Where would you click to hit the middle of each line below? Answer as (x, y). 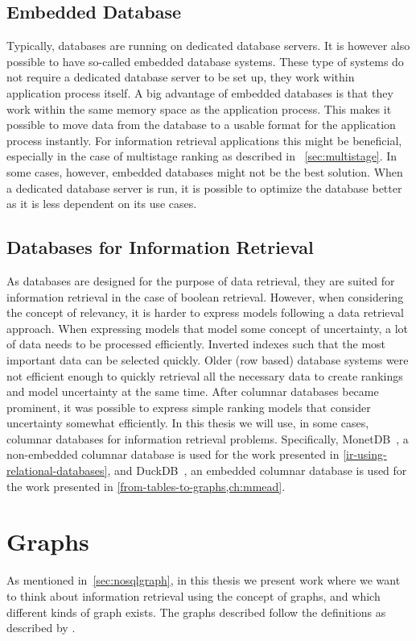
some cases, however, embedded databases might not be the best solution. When (205, 171)
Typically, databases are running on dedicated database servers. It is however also (208, 46)
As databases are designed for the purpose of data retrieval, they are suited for (201, 280)
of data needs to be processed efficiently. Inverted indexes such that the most (196, 344)
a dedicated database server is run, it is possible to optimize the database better (204, 187)
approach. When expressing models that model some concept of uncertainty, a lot (207, 328)
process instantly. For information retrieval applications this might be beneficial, (204, 140)
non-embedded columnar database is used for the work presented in (173, 454)
